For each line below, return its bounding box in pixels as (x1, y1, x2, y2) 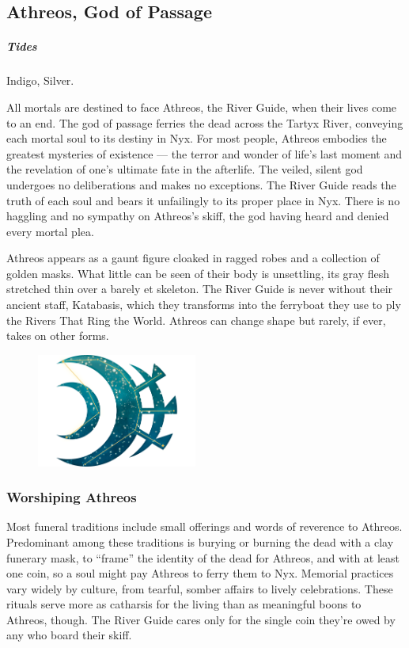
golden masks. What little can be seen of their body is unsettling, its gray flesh (6, 265, 390, 281)
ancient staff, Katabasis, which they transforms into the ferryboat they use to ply (6, 296, 401, 313)
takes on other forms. (6, 327, 109, 344)
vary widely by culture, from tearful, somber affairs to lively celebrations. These (6, 580, 393, 597)
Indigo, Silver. (6, 72, 74, 89)
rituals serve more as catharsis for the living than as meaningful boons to (6, 596, 362, 612)
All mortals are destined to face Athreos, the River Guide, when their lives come (6, 98, 397, 115)
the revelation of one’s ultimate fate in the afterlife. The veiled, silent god (6, 161, 363, 177)
